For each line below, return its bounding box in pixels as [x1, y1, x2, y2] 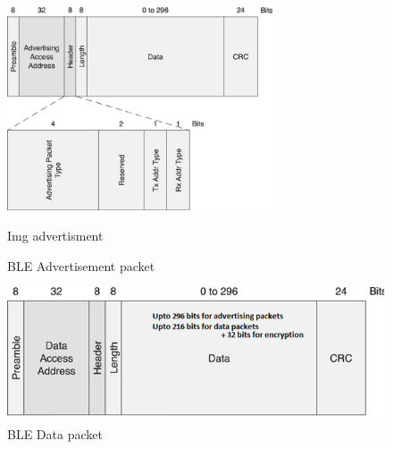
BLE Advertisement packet [7, 256, 155, 275]
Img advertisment [7, 225, 104, 244]
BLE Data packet [7, 425, 103, 444]
